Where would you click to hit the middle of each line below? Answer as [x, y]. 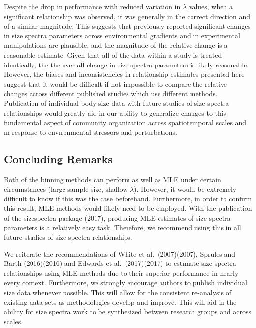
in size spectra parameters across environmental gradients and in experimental [122, 35]
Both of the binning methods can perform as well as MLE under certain [112, 179]
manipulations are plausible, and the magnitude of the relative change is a [116, 45]
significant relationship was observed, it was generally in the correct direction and [127, 16]
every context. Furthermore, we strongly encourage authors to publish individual [126, 282]
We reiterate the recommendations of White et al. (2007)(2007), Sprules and [120, 253]
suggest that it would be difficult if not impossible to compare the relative [116, 83]
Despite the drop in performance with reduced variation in [92, 6]
